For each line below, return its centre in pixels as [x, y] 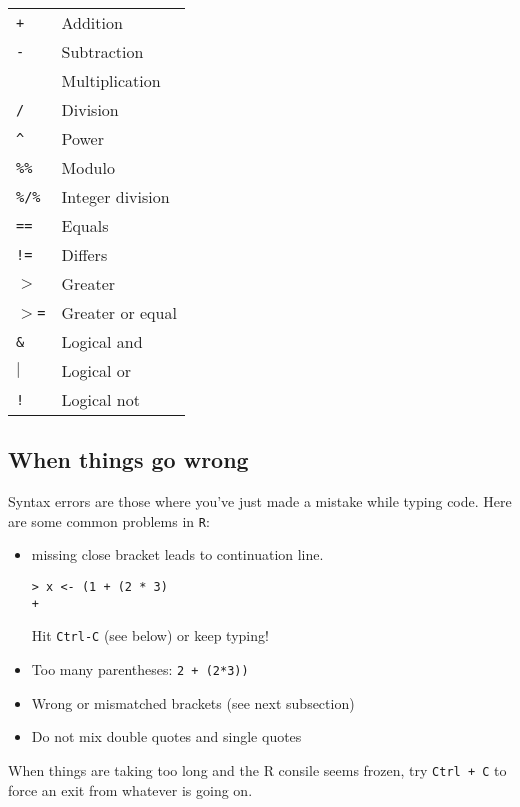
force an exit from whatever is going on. [130, 789]
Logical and [102, 341]
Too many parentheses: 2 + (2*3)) [140, 669]
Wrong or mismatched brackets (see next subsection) [193, 702]
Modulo [88, 167]
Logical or [96, 370]
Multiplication [111, 80]
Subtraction [102, 51]
